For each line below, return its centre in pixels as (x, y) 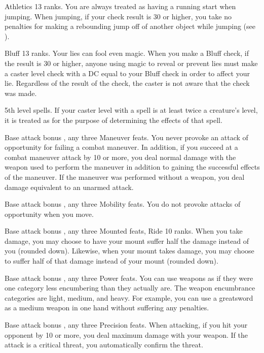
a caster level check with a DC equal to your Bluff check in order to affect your (127, 73)
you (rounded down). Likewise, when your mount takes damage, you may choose (129, 251)
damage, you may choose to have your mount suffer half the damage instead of (127, 240)
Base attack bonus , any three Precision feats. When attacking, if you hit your (126, 325)
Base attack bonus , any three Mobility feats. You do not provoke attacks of (123, 204)
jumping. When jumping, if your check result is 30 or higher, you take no (118, 16)
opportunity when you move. (49, 214)
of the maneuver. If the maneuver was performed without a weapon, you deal (125, 176)
